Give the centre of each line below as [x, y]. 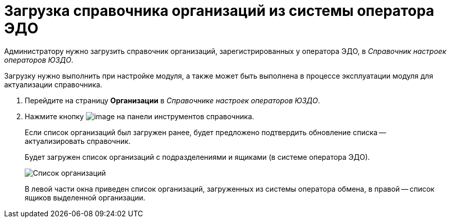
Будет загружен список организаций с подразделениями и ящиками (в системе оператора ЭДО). [197, 157]
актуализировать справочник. [78, 141]
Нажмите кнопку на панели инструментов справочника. [140, 116]
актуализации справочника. [53, 84]
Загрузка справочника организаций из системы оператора [219, 11]
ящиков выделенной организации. [85, 197]
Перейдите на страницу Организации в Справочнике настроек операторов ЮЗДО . [173, 100]
